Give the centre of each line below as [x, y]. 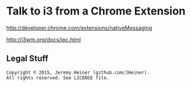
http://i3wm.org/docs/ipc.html [44, 39]
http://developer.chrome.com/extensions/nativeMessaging [79, 28]
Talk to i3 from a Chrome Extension [96, 11]
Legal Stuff [27, 59]
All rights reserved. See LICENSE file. [58, 78]
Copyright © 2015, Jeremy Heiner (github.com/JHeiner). [78, 72]
